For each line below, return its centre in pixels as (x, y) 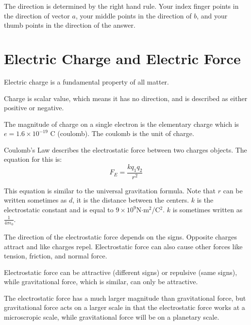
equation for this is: (33, 159)
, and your (212, 15)
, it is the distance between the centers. (131, 200)
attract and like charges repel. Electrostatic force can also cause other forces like (123, 246)
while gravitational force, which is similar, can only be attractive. (101, 282)
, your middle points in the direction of (134, 15)
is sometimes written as (208, 210)
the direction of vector (37, 15)
